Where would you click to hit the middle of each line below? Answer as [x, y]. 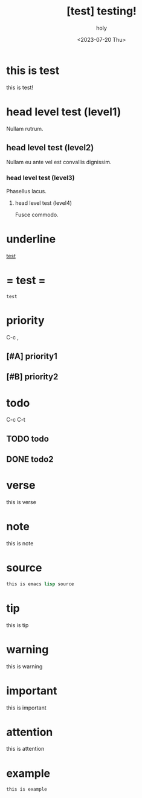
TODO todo [28, 438]
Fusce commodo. [37, 214]
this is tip [18, 625]
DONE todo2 [30, 460]
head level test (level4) [44, 203]
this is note [20, 543]
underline [31, 239]
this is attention [25, 749]
